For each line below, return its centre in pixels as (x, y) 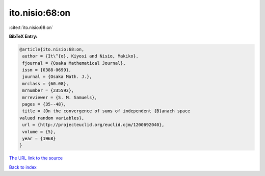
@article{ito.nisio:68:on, (52, 49)
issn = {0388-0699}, (47, 70)
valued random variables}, (52, 118)
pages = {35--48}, (44, 104)
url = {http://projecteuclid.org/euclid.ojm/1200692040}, (93, 125)
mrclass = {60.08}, (45, 84)
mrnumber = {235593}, (48, 90)
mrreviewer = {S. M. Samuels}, (60, 97)
